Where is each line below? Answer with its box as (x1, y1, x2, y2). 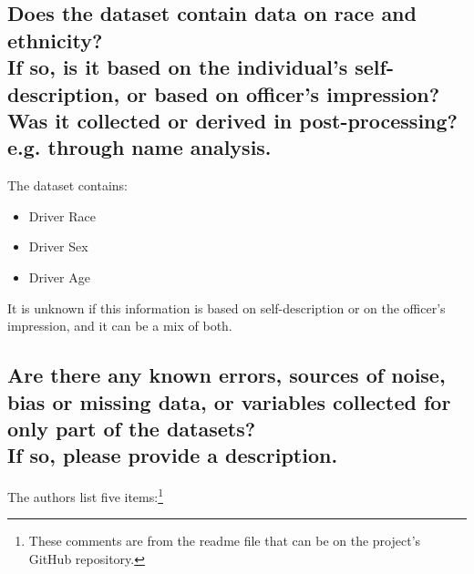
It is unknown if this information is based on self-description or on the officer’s (7, 298, 446, 317)
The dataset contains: (7, 176, 128, 195)
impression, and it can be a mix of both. (7, 316, 232, 335)
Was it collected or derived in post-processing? (7, 106, 459, 134)
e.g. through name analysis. (7, 133, 272, 161)
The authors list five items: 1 (7, 485, 163, 506)
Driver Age (28, 267, 90, 286)
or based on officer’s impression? (127, 79, 440, 108)
